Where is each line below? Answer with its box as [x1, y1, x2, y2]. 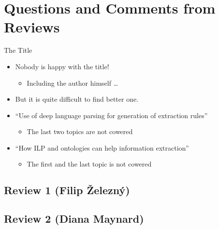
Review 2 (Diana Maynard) [4, 211, 144, 226]
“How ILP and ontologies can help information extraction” [15, 142, 189, 153]
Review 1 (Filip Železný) [4, 183, 130, 198]
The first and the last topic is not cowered [27, 159, 152, 169]
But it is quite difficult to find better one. [15, 94, 139, 104]
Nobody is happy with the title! [15, 61, 109, 71]
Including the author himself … [27, 77, 118, 88]
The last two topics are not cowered [27, 126, 133, 137]
